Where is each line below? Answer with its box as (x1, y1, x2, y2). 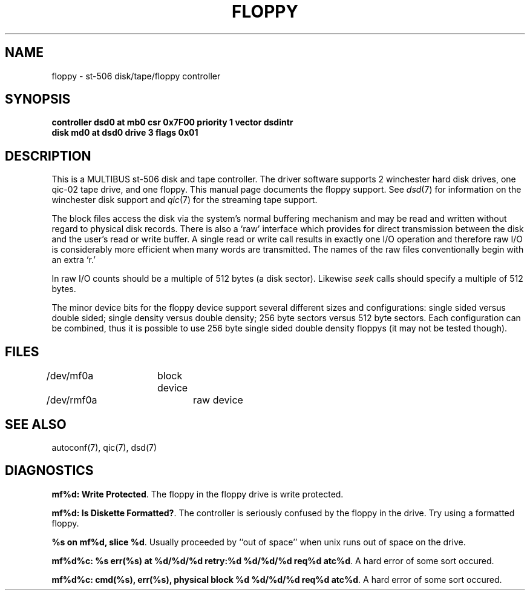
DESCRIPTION (5, 148, 91, 164)
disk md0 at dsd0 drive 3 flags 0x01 (51, 127, 198, 138)
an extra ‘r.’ (51, 254, 96, 265)
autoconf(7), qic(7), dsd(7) (51, 442, 157, 453)
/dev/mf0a (46, 370, 94, 382)
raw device (193, 394, 243, 407)
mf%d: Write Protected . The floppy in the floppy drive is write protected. (51, 488, 344, 499)
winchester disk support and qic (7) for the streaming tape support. (51, 194, 318, 205)
